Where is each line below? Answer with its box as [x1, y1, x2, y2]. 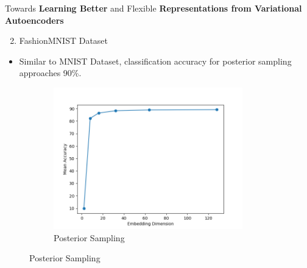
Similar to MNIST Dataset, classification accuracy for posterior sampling [19, 54, 292, 67]
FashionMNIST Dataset [19, 34, 108, 47]
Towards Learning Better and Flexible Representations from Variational [5, 2, 302, 14]
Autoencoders [5, 13, 64, 26]
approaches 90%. [19, 66, 82, 79]
